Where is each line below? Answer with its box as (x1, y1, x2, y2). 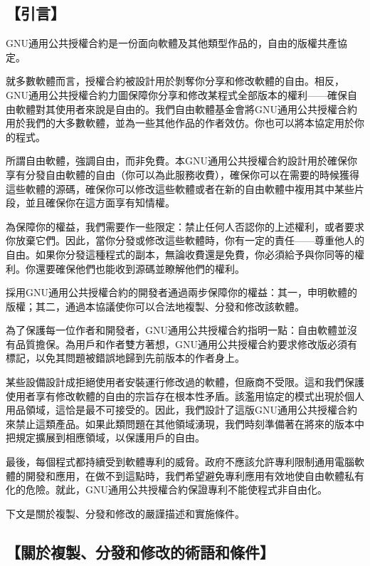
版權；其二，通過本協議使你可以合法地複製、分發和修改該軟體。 (6, 298, 305, 313)
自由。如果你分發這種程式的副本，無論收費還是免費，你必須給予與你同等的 (6, 246, 354, 261)
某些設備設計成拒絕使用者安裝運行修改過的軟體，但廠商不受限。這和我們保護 (6, 374, 364, 389)
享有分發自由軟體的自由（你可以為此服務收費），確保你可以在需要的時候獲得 (6, 167, 359, 182)
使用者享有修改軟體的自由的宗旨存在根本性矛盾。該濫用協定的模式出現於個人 (6, 388, 364, 403)
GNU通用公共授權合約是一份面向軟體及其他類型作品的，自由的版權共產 (6, 36, 337, 51)
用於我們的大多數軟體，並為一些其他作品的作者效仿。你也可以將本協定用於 (6, 115, 354, 130)
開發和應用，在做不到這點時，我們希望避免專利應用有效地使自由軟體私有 (25, 468, 364, 483)
